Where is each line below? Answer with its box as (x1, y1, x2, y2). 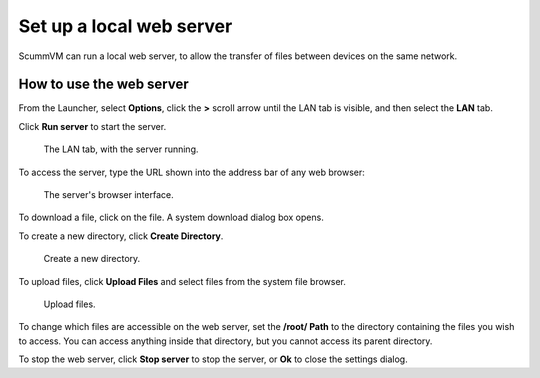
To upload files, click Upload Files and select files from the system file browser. (18, 275, 347, 287)
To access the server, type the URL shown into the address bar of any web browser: (18, 166, 365, 178)
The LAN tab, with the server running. (43, 143, 199, 155)
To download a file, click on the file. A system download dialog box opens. (18, 211, 324, 224)
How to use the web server (18, 76, 189, 93)
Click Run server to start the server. (18, 120, 167, 132)
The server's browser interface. (43, 189, 174, 201)
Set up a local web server (18, 15, 233, 37)
